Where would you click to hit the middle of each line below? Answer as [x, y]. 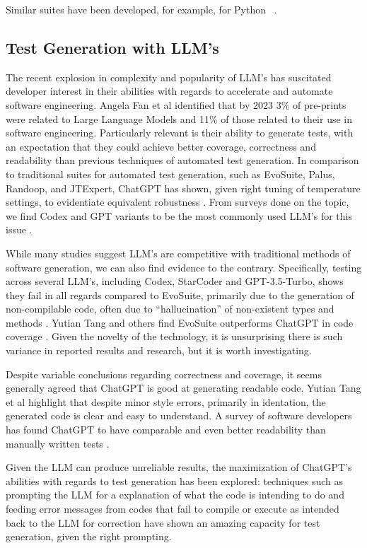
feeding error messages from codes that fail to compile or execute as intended [173, 509]
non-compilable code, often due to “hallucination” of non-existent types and [170, 309]
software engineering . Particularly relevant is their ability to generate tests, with [180, 133]
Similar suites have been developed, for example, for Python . [141, 9]
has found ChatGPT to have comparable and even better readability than [166, 430]
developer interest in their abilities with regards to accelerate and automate [169, 91]
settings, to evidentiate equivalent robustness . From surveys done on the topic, [177, 202]
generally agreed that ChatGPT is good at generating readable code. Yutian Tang [183, 388]
